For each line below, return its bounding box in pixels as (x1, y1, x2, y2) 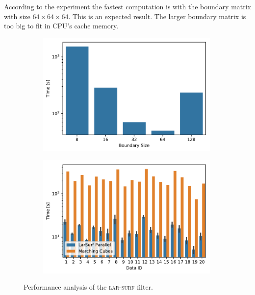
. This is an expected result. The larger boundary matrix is (68, 11, 246, 21)
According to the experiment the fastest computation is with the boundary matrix (4, 1, 252, 11)
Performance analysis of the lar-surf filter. (24, 282, 153, 292)
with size (4, 11, 30, 21)
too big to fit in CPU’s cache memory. (4, 21, 119, 31)
